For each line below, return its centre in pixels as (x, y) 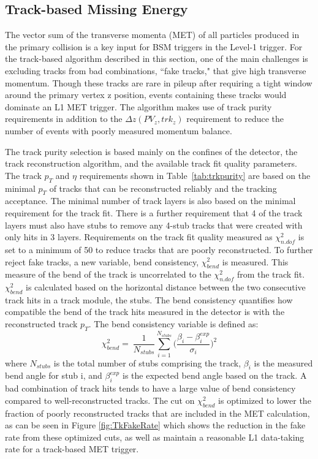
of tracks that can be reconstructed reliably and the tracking (163, 188)
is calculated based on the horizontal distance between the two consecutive (165, 287)
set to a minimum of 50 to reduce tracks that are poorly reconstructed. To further (159, 249)
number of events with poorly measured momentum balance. (119, 130)
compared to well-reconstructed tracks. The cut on (100, 400)
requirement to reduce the (235, 119)
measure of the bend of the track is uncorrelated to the (108, 274)
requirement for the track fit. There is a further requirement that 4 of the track (154, 212)
